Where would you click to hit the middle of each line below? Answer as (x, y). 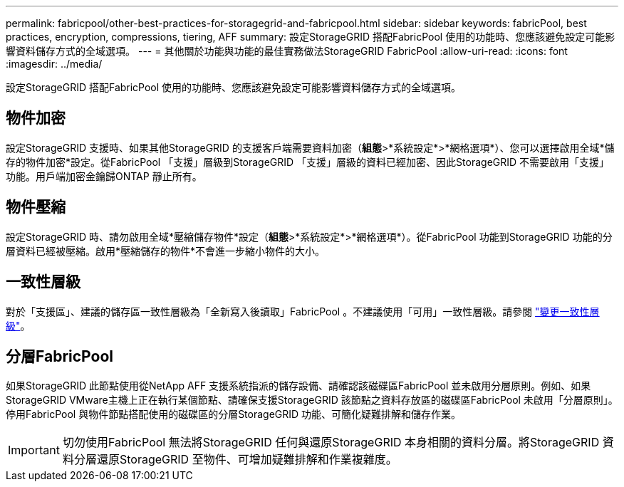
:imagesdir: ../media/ (54, 64)
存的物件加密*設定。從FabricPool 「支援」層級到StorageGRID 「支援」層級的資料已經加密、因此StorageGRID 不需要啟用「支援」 (308, 162)
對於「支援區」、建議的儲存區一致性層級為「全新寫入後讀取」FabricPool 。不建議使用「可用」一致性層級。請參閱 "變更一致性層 (303, 311)
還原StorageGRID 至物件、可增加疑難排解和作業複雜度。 (247, 460)
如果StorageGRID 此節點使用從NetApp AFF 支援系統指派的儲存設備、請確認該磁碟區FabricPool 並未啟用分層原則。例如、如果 (298, 386)
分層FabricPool (59, 356)
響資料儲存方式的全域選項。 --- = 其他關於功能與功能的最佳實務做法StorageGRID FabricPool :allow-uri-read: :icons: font (287, 51)
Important (34, 450)
